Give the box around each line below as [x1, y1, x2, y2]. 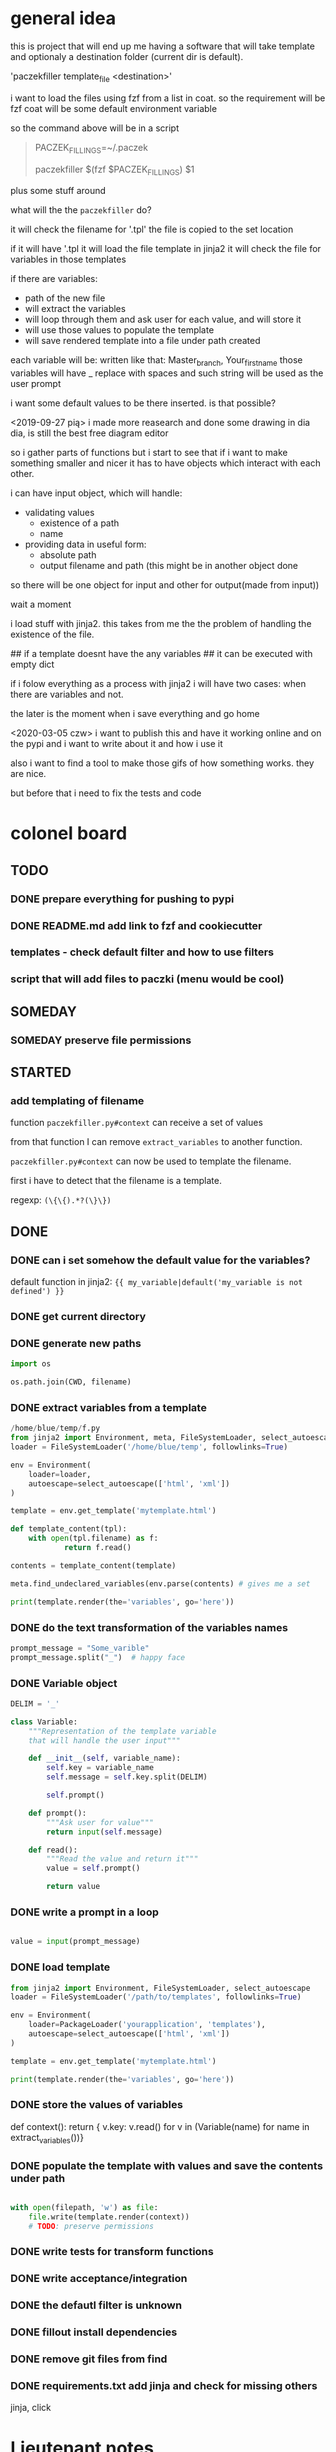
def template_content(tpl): [10, 1524, 128, 1534]
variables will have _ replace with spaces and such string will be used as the [10, 367, 324, 379]
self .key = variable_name [46, 1763, 155, 1773]
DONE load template [10, 1960, 111, 1974]
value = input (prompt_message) [10, 1937, 141, 1947]
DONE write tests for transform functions [10, 2245, 214, 2259]
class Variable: [10, 1717, 78, 1727]
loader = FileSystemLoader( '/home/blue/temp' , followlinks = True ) [10, 1442, 288, 1452]
